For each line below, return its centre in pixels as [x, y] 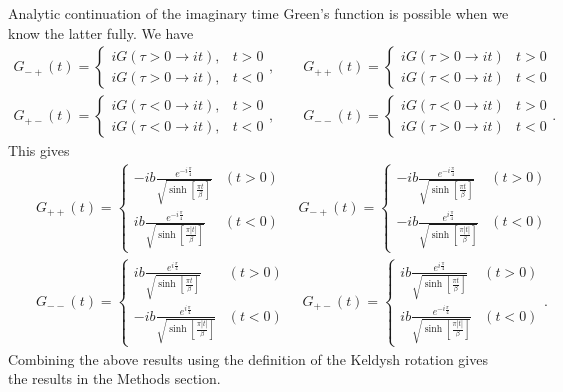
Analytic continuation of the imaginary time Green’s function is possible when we [258, 13]
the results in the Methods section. [114, 378]
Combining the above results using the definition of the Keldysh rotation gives [248, 358]
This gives [39, 150]
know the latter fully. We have [101, 32]
